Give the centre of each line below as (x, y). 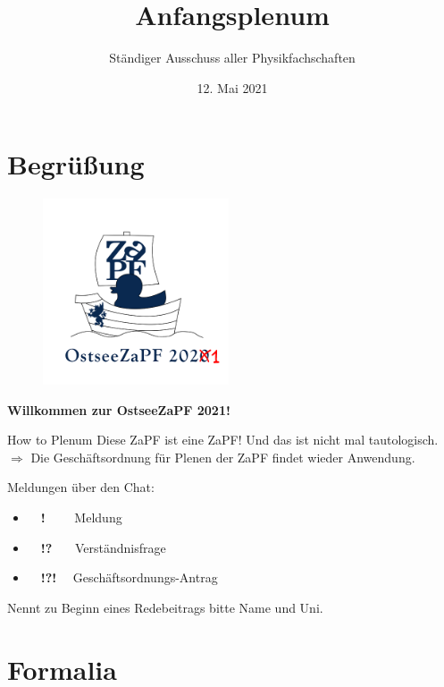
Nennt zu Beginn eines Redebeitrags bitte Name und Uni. (165, 607)
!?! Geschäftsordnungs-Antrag (129, 577)
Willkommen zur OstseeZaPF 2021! (119, 409)
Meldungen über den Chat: (81, 487)
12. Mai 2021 (232, 87)
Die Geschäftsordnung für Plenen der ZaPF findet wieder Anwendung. (223, 457)
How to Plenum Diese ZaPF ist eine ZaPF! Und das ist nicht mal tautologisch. (223, 440)
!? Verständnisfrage (103, 547)
